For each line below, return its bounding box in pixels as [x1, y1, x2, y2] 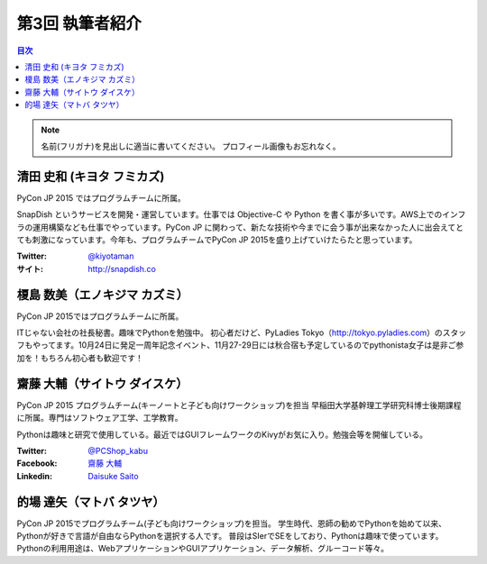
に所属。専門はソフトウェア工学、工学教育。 [16, 413, 183, 423]
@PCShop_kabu [87, 445, 149, 456]
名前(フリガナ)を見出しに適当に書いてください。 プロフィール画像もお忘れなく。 [41, 141, 342, 151]
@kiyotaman [87, 250, 134, 261]
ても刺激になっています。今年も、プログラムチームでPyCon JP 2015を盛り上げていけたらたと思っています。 [16, 234, 418, 245]
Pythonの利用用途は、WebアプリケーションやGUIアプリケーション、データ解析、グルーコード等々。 [16, 543, 390, 554]
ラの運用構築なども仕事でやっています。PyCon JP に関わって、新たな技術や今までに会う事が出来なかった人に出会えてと [16, 222, 464, 232]
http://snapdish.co [87, 263, 157, 274]
